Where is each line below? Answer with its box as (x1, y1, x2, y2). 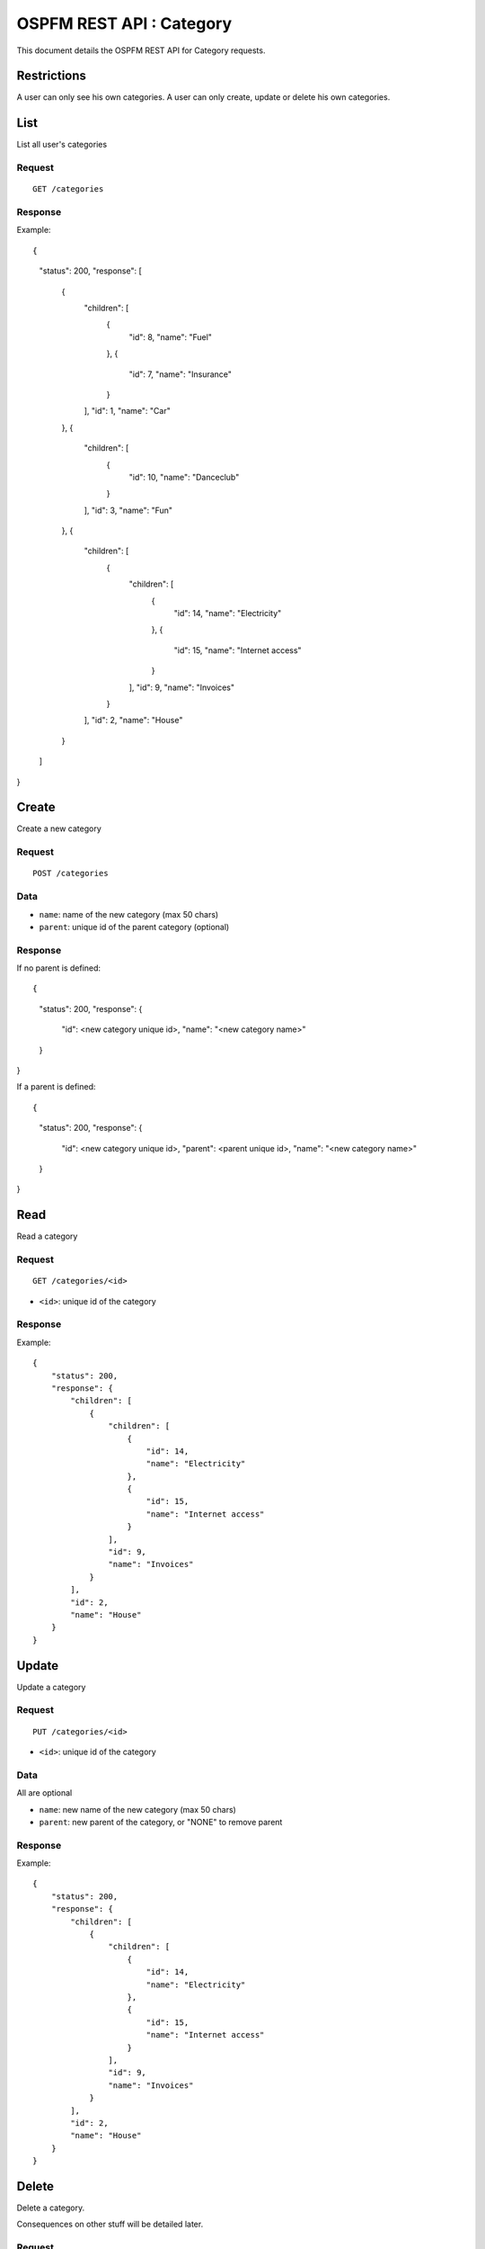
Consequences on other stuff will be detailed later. (16, 2218, 204, 2230)
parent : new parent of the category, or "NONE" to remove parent (39, 1816, 283, 1827)
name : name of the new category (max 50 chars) (39, 909, 219, 919)
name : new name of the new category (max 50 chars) (39, 1804, 237, 1814)
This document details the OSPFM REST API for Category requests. (16, 45, 266, 56)
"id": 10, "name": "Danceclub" (128, 471, 240, 482)
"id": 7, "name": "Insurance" (128, 369, 233, 380)
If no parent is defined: (16, 963, 101, 973)
